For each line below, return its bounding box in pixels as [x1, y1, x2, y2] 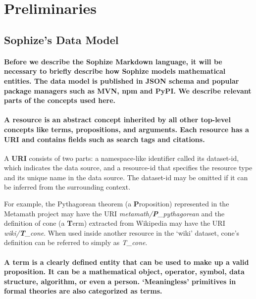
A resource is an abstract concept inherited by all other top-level [4, 114, 231, 125]
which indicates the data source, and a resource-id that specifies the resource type [4, 162, 253, 173]
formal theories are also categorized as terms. [4, 286, 162, 296]
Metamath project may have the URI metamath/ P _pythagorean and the [4, 208, 225, 218]
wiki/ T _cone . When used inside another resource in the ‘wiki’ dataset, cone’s [4, 227, 240, 238]
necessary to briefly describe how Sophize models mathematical [4, 66, 226, 76]
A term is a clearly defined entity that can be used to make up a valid [4, 256, 249, 267]
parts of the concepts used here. [4, 95, 116, 105]
